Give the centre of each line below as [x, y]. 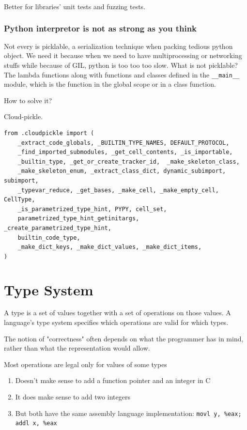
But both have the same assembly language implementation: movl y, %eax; [128, 413]
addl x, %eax [36, 423]
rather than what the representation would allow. [77, 348]
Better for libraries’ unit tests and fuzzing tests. [75, 6]
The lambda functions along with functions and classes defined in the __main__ [122, 74]
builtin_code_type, [49, 238]
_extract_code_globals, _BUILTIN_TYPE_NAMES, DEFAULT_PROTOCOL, [123, 143]
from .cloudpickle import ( [49, 133]
